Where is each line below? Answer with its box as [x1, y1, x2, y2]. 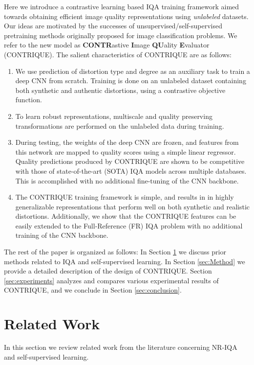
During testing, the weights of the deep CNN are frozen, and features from [15, 137, 239, 147]
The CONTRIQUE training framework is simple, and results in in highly [15, 192, 234, 202]
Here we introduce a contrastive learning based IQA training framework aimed [4, 1, 239, 11]
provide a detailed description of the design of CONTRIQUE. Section [4, 266, 212, 276]
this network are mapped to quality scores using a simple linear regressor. [15, 146, 236, 157]
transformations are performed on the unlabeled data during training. [15, 120, 224, 131]
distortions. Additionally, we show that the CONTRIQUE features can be [15, 211, 236, 221]
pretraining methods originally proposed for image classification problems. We [4, 30, 237, 40]
